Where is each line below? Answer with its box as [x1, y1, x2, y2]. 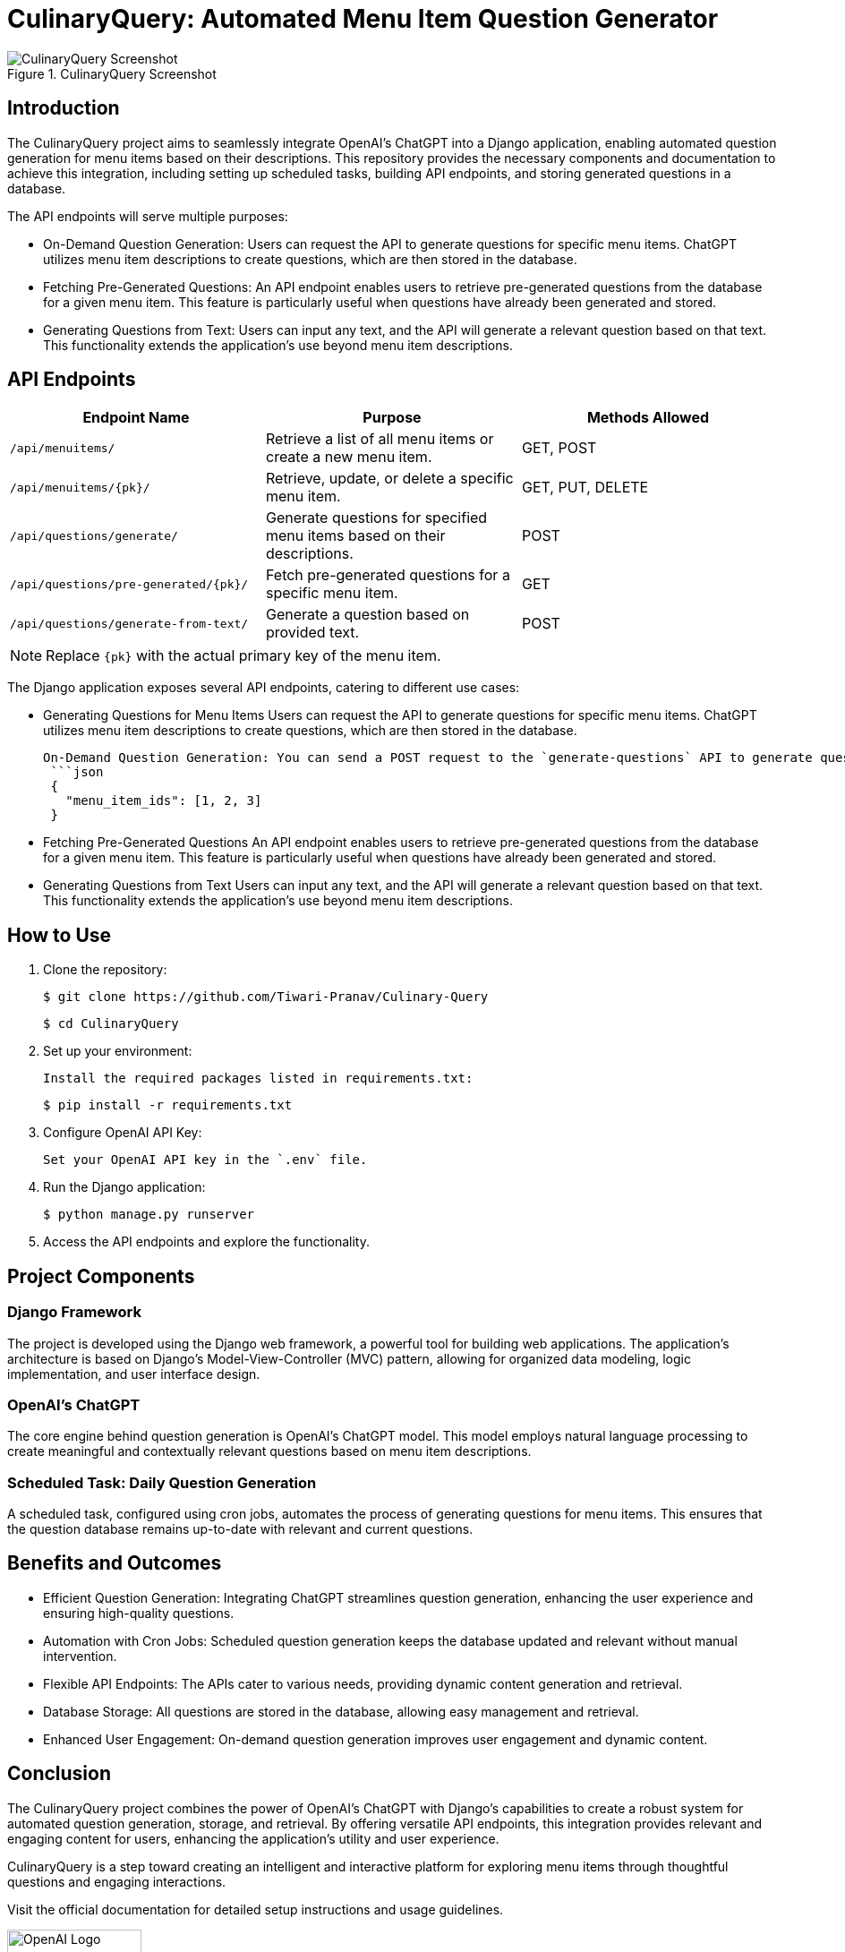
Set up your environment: [43, 1043, 192, 1059]
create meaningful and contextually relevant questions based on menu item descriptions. [7, 1443, 532, 1460]
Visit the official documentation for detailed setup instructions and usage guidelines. [7, 1901, 504, 1917]
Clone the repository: [43, 962, 167, 978]
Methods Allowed [586, 408, 710, 427]
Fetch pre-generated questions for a [265, 566, 510, 585]
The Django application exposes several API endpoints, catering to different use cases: [7, 680, 520, 696]
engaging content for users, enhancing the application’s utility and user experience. [7, 1830, 499, 1846]
